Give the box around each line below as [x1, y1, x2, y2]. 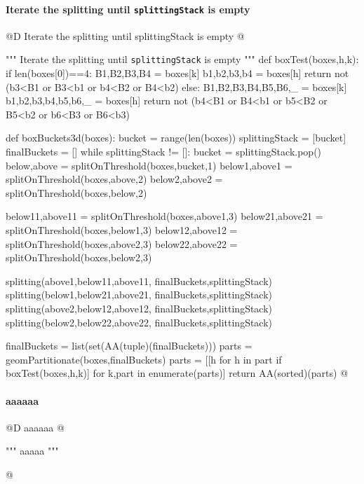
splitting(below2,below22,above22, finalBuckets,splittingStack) [6, 314, 273, 329]
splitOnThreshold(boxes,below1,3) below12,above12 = [6, 223, 238, 237]
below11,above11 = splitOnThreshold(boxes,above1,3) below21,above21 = [6, 209, 323, 223]
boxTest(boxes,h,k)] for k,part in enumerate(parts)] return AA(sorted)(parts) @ [6, 366, 349, 380]
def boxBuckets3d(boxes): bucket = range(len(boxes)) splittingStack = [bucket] [6, 130, 346, 145]
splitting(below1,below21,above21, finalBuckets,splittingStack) [6, 287, 273, 302]
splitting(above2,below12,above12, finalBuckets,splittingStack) [6, 301, 273, 316]
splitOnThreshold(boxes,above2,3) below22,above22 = [6, 236, 238, 251]
